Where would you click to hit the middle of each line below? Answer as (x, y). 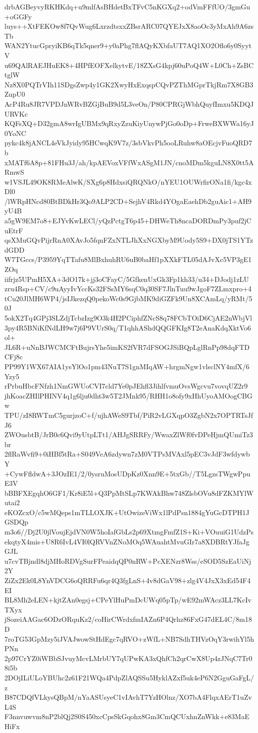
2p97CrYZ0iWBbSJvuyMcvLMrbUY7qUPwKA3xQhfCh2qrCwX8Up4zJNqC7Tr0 (129, 658)
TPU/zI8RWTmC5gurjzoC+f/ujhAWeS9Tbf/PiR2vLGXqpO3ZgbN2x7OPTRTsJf (129, 415)
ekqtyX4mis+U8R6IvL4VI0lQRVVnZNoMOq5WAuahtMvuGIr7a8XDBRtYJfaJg (127, 541)
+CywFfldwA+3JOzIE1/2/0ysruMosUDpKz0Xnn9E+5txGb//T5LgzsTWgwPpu (128, 473)
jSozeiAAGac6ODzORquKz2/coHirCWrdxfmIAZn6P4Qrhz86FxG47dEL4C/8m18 (128, 619)
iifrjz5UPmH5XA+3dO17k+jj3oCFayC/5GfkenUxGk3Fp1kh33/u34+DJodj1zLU (127, 279)
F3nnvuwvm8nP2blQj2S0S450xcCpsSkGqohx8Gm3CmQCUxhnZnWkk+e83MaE (127, 716)
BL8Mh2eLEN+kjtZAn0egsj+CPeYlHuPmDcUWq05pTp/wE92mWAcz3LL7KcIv (128, 600)
